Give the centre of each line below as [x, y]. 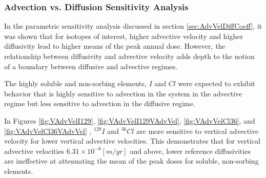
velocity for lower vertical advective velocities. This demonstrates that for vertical [132, 141]
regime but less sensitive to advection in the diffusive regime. [100, 103]
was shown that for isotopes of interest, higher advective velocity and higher [124, 36]
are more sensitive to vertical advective [198, 131]
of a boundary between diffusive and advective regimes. [91, 66]
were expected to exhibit [217, 83]
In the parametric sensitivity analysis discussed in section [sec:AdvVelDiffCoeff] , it [133, 26]
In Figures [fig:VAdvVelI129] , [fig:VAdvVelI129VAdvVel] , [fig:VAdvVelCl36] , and [130, 120]
